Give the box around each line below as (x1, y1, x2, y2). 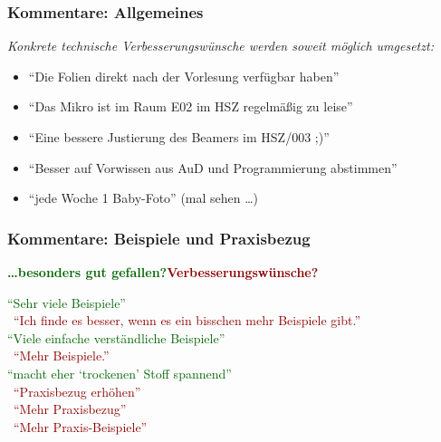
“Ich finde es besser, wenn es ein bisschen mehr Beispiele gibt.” (14, 311, 361, 330)
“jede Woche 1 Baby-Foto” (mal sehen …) (28, 188, 259, 207)
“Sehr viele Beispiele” (7, 293, 126, 312)
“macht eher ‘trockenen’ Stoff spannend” (7, 363, 232, 382)
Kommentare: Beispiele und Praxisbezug (7, 226, 311, 249)
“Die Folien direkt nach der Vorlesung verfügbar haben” (28, 66, 340, 85)
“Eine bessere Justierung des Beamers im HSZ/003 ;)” (28, 128, 330, 146)
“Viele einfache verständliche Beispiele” (7, 328, 225, 347)
